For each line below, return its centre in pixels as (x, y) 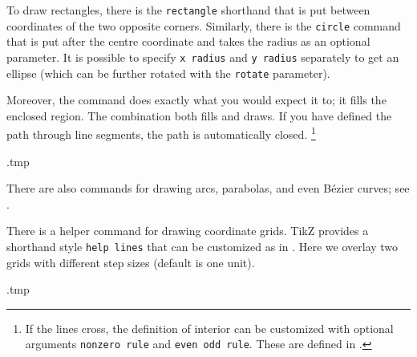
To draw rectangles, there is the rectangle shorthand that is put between (188, 10)
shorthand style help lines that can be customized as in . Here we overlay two (202, 247)
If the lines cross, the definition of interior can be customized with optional (209, 328)
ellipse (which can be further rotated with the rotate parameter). (168, 73)
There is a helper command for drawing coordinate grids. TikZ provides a (188, 231)
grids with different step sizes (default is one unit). (131, 262)
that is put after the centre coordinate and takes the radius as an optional (188, 41)
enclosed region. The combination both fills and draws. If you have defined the (199, 115)
